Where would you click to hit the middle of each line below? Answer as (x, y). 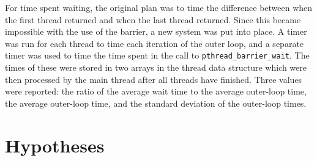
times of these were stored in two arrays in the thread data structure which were (156, 67)
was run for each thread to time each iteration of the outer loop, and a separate (155, 43)
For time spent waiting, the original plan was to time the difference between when (159, 7)
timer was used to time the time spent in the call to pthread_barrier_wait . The (157, 55)
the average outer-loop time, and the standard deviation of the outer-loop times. (156, 103)
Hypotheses (55, 145)
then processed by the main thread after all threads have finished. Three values (154, 79)
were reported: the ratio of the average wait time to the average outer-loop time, (156, 91)
